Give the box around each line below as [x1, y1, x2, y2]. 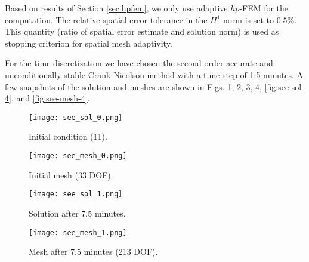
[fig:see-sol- [264, 80, 304, 93]
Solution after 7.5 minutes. [29, 206, 126, 219]
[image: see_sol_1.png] [29, 190, 123, 199]
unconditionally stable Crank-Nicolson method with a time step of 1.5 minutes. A [5, 68, 304, 81]
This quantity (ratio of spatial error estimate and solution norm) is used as [5, 25, 279, 38]
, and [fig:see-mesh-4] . [11, 92, 90, 104]
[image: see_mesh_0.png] [29, 152, 127, 160]
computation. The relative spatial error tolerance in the [5, 13, 208, 26]
